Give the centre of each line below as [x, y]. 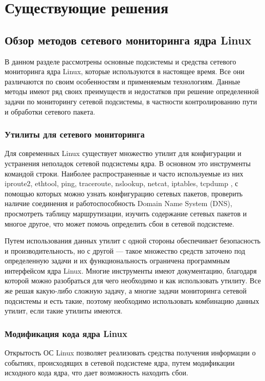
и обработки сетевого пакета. [50, 111]
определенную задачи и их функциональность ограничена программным [117, 261]
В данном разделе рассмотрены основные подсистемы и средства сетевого [120, 61]
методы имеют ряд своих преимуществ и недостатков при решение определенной [132, 91]
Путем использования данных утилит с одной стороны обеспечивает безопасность [133, 241]
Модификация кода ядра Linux [66, 333]
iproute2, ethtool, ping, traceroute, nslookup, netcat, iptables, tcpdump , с [122, 183]
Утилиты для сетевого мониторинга [75, 134]
